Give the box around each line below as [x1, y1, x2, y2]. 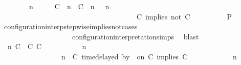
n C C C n [7, 41, 86, 52]
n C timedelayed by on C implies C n [61, 51, 237, 61]
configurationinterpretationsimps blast [72, 31, 199, 41]
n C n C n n [29, 1, 109, 11]
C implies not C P [136, 11, 232, 21]
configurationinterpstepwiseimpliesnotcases [4, 21, 138, 32]
